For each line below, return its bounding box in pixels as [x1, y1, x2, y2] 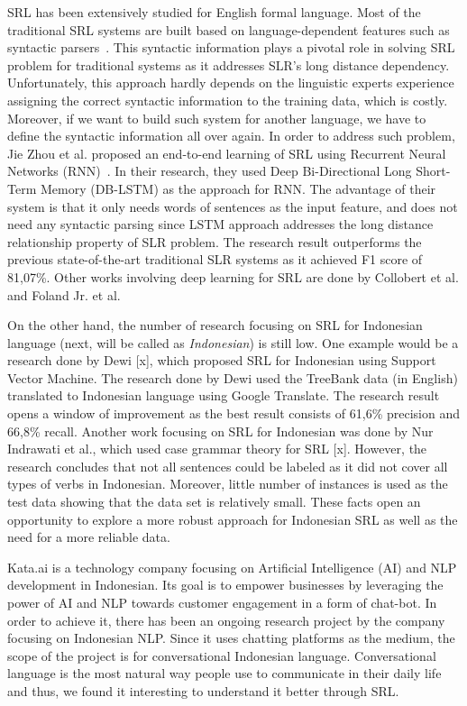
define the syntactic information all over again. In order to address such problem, [7, 126, 455, 145]
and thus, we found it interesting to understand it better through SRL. [7, 681, 399, 700]
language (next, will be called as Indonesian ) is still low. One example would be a [7, 333, 459, 352]
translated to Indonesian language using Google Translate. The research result [7, 386, 440, 405]
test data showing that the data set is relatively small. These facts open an [7, 492, 421, 511]
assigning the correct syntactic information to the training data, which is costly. [7, 90, 448, 109]
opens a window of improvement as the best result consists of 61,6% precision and [7, 404, 460, 423]
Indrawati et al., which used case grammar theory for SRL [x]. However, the [7, 439, 427, 458]
